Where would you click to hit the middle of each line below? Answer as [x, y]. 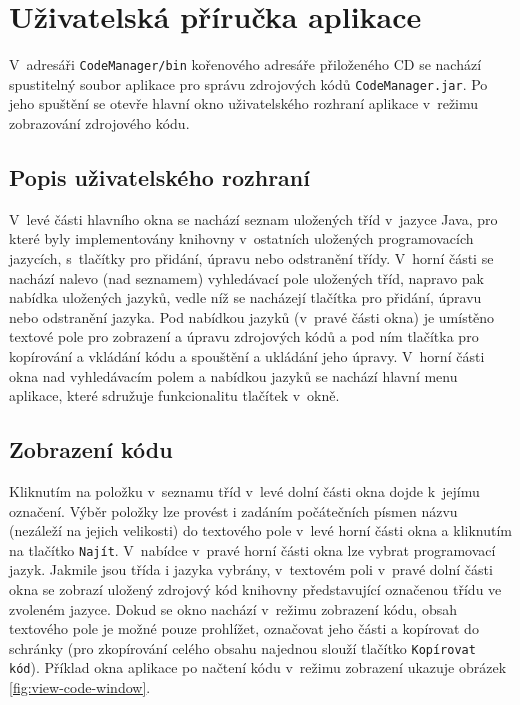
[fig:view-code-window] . [80, 687]
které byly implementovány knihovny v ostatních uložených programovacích [241, 238]
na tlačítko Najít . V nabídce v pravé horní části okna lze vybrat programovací [252, 549]
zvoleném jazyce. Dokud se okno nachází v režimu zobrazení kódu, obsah [233, 608]
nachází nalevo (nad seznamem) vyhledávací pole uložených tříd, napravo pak [246, 277]
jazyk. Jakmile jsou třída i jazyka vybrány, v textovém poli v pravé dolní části [251, 569]
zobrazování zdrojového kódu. [99, 123]
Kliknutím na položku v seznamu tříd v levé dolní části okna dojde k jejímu [244, 490]
